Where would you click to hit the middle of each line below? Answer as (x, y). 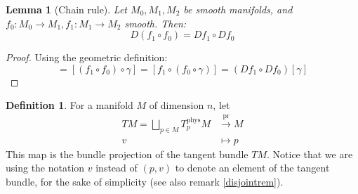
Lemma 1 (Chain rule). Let (67, 9)
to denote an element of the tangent (252, 168)
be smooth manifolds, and (238, 9)
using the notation (45, 168)
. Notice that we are (310, 154)
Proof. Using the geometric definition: (87, 57)
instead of (117, 168)
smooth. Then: (155, 23)
